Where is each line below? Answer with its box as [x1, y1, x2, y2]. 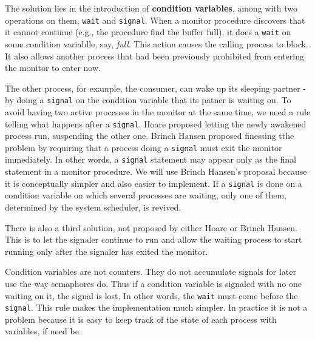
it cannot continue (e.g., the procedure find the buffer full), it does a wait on [5, 25, 291, 38]
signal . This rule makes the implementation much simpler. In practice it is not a [5, 301, 308, 314]
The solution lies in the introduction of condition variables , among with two [5, 2, 297, 14]
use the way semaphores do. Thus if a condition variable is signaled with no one [5, 277, 302, 289]
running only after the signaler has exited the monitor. [5, 245, 208, 257]
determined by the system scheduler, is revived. [5, 200, 181, 213]
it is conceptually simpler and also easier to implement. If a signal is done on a [5, 177, 302, 189]
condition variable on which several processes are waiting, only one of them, [5, 189, 287, 201]
